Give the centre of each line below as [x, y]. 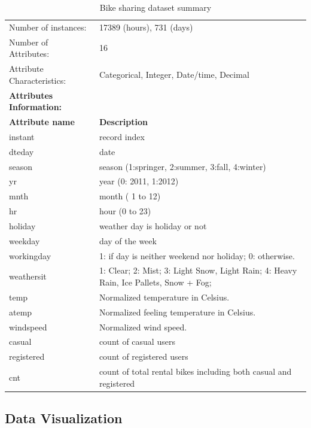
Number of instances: [48, 27]
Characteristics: [38, 80]
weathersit [28, 276]
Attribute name [42, 122]
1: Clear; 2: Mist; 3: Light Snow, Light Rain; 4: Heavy [198, 270]
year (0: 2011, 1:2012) [139, 181]
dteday [22, 151]
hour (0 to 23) [125, 211]
